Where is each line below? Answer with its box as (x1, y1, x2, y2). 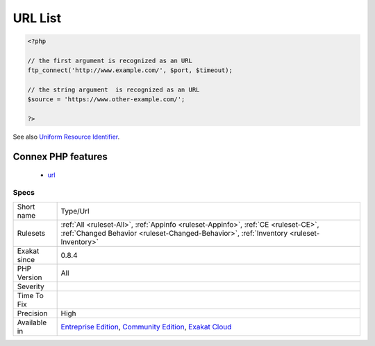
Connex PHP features (12, 151, 108, 163)
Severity (17, 282, 44, 291)
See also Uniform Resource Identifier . (12, 132, 120, 141)
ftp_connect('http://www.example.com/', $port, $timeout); (27, 67, 233, 74)
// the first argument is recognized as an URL (27, 56, 192, 64)
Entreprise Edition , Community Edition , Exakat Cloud (60, 322, 232, 331)
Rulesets (17, 228, 45, 238)
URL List (12, 10, 62, 26)
